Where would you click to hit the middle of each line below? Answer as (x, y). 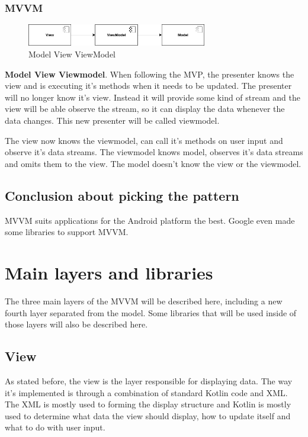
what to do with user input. (55, 427)
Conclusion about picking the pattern (122, 195)
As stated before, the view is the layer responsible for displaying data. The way (149, 380)
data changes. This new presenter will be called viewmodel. (112, 121)
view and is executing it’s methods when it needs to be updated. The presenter (148, 86)
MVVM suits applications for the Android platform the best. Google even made (150, 220)
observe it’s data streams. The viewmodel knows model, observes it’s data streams (154, 152)
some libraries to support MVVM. (67, 232)
